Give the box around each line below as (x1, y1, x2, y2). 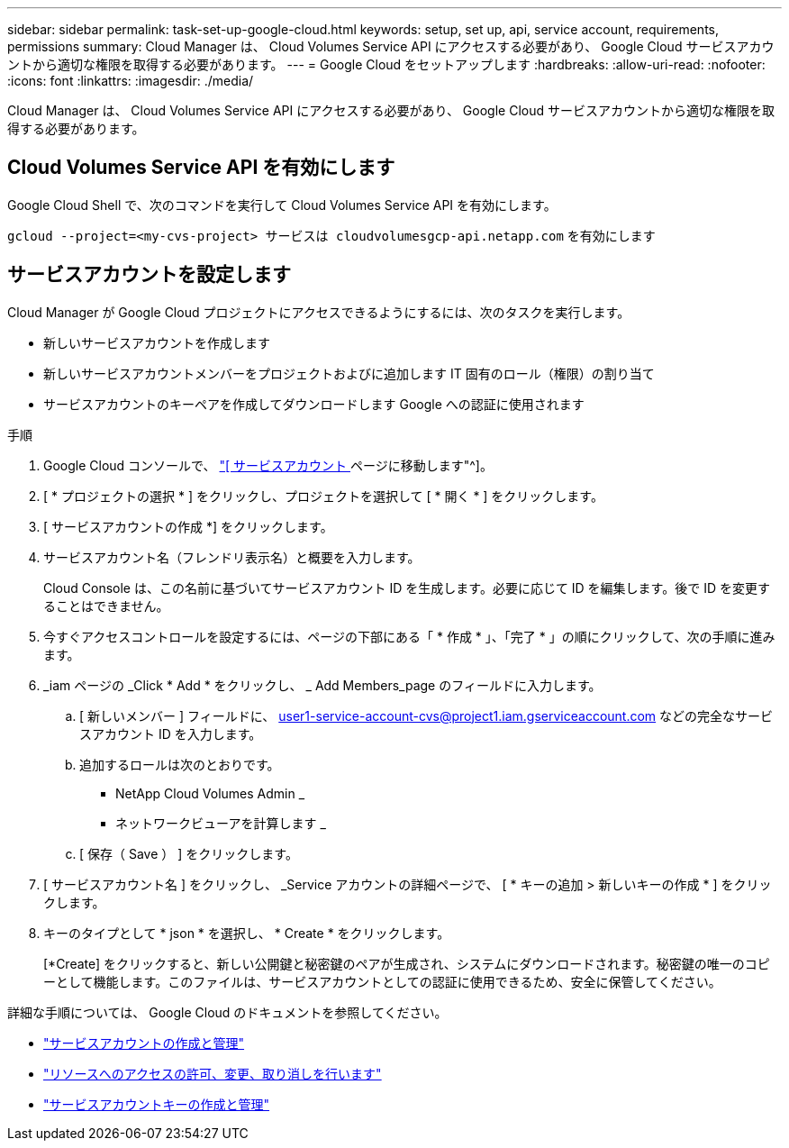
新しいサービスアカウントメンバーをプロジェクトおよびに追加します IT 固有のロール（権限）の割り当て (43, 365, 655, 381)
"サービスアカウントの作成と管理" (43, 1034, 245, 1051)
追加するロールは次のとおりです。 (79, 756, 280, 772)
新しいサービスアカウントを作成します (43, 334, 270, 351)
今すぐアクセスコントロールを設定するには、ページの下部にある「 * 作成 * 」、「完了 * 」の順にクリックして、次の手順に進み (43, 628, 775, 644)
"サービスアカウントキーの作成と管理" (43, 1096, 270, 1112)
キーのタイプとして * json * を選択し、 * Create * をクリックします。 (43, 925, 450, 941)
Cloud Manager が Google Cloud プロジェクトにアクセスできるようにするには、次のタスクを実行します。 (7, 304, 630, 320)
